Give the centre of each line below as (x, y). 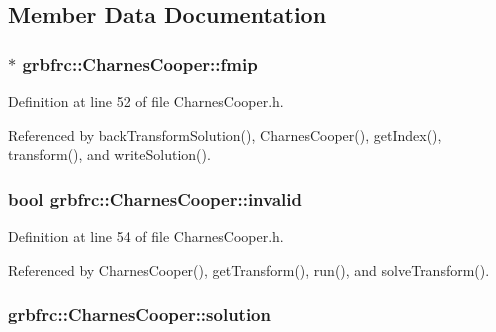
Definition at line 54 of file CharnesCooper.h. (146, 236)
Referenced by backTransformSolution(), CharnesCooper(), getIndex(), (225, 134)
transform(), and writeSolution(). (109, 154)
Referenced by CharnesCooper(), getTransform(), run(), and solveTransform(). (249, 269)
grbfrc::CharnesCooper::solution (139, 314)
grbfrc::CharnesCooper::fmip (140, 63)
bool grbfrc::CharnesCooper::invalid (155, 198)
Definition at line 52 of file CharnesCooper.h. (146, 101)
